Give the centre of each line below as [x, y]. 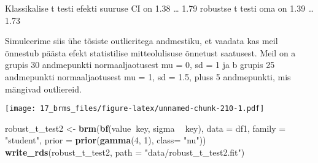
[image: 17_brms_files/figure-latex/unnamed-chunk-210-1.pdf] [135, 109]
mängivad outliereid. [43, 89]
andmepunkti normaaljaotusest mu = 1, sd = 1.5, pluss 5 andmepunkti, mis [148, 76]
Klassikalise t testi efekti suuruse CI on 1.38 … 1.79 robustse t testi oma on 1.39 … [160, 8]
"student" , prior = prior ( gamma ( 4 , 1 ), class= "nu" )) [106, 140]
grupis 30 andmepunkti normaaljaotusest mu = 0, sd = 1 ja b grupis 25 [140, 65]
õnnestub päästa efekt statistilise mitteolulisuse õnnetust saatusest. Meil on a [150, 52]
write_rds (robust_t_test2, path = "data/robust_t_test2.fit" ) [125, 152]
